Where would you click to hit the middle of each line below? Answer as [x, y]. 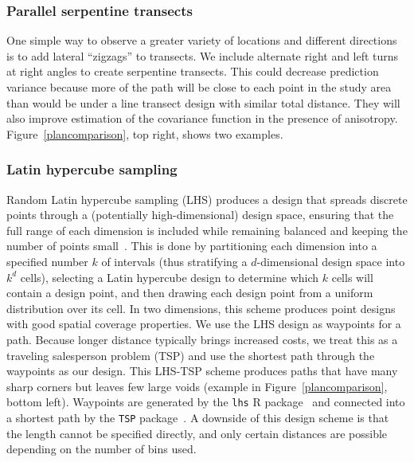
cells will [352, 277]
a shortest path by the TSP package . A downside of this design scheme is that [198, 417]
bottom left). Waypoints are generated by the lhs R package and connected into [206, 402]
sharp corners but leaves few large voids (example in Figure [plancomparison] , [197, 386]
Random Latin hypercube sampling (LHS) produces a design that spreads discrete [207, 199]
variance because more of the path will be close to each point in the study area [199, 87]
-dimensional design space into [331, 261]
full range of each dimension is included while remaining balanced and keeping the [207, 230]
